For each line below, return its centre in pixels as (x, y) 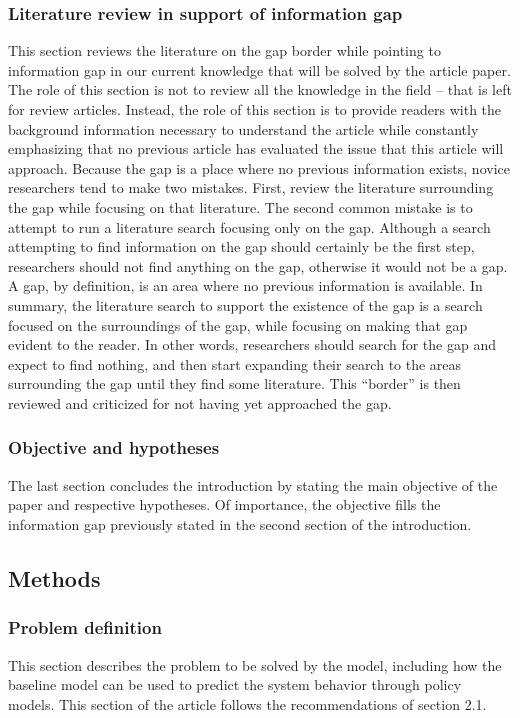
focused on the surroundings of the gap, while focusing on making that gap (238, 324)
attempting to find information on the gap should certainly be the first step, (241, 246)
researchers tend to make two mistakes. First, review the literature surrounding (251, 187)
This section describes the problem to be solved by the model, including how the (255, 664)
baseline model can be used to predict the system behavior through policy (235, 684)
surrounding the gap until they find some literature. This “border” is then (234, 383)
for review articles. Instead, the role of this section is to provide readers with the (255, 109)
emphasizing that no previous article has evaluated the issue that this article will (256, 148)
